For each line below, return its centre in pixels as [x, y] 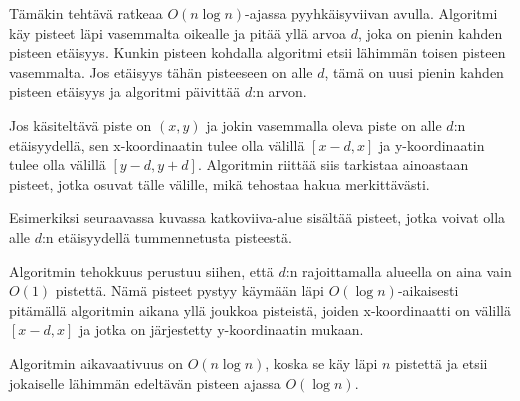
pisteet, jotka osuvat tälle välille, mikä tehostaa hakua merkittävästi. [219, 183]
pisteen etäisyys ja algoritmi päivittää [125, 91]
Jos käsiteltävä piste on [80, 124]
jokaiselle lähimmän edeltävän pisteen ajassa [145, 382]
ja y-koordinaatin [432, 144]
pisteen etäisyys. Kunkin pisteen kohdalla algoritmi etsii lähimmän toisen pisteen [257, 52]
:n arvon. [279, 91]
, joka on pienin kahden [430, 32]
